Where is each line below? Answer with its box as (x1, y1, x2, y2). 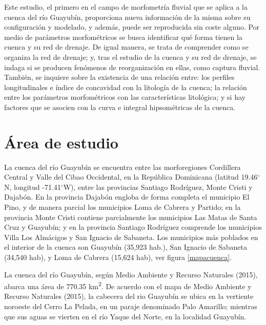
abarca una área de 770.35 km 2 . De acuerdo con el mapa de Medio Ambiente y (4, 279, 252, 291)
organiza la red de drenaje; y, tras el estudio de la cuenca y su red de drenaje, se (4, 51, 257, 62)
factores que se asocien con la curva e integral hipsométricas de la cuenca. (4, 101, 236, 112)
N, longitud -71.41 (4, 181, 61, 192)
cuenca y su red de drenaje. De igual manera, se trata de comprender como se (4, 41, 249, 52)
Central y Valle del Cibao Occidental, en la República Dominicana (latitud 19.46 (4, 171, 258, 182)
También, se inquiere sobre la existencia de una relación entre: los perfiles (4, 72, 235, 82)
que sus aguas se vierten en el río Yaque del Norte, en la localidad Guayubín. (4, 311, 247, 321)
